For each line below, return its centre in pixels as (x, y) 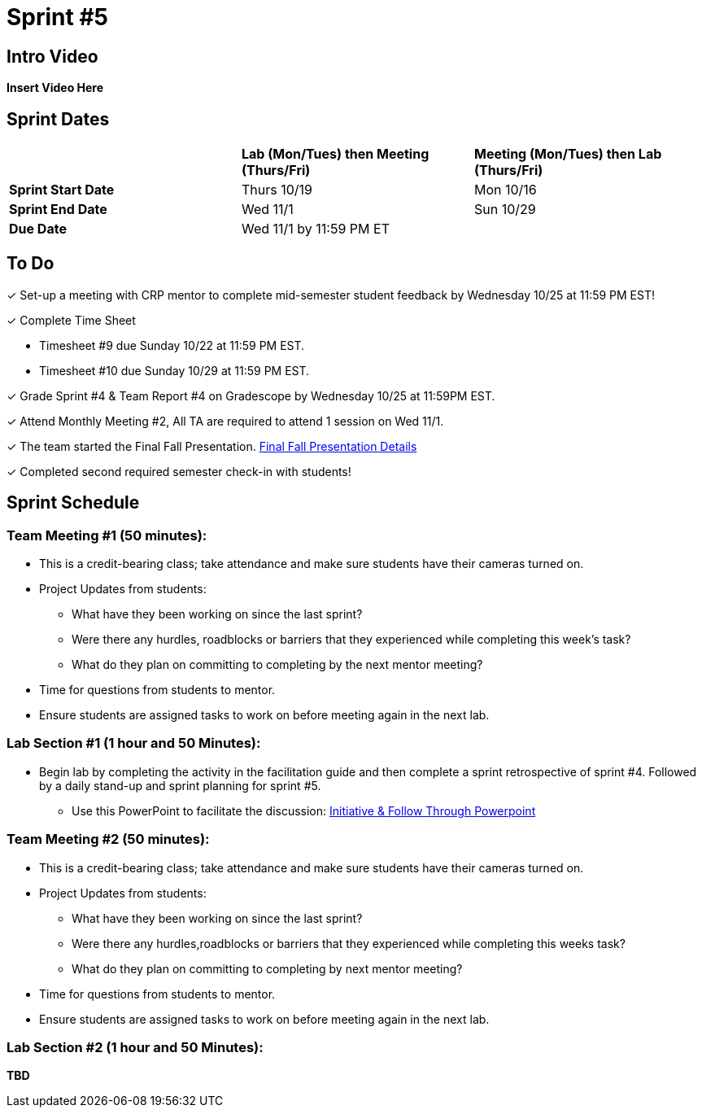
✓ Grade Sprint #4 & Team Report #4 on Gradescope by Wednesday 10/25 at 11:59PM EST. (251, 395)
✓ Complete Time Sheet (71, 320)
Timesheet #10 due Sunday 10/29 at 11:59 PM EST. (174, 370)
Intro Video (52, 56)
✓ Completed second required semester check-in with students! (179, 471)
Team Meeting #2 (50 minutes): (108, 839)
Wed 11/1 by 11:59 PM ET (315, 229)
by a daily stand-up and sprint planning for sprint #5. (180, 785)
